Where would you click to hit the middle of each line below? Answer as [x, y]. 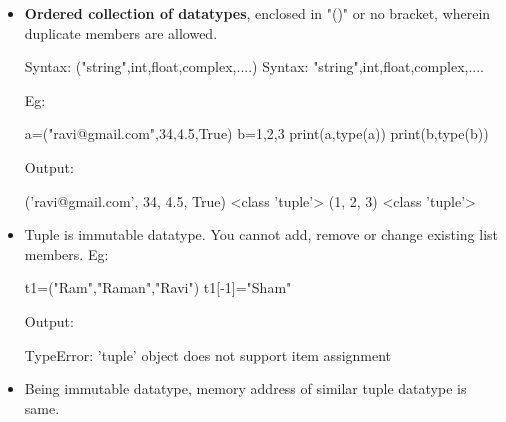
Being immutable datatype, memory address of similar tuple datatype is [245, 388]
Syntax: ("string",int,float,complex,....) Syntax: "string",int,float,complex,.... [254, 66]
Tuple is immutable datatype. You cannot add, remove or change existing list [261, 234]
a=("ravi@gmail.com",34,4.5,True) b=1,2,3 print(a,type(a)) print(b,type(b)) [256, 133]
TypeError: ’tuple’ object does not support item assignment [208, 354]
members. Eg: [66, 253]
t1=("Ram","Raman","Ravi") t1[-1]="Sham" [158, 287]
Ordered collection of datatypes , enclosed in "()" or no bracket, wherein [257, 13]
